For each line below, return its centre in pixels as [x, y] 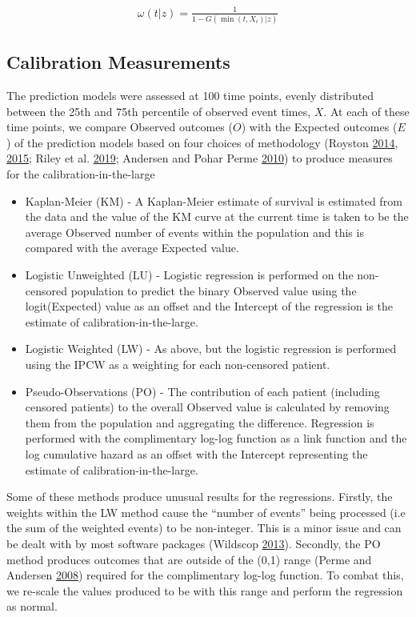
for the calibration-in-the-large [81, 174]
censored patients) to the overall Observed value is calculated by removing [207, 407]
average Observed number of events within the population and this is [194, 232]
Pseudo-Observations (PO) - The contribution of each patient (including [202, 391]
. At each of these [366, 111]
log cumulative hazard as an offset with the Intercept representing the [196, 453]
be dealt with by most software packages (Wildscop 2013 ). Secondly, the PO [194, 543]
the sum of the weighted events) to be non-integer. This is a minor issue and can [204, 528]
